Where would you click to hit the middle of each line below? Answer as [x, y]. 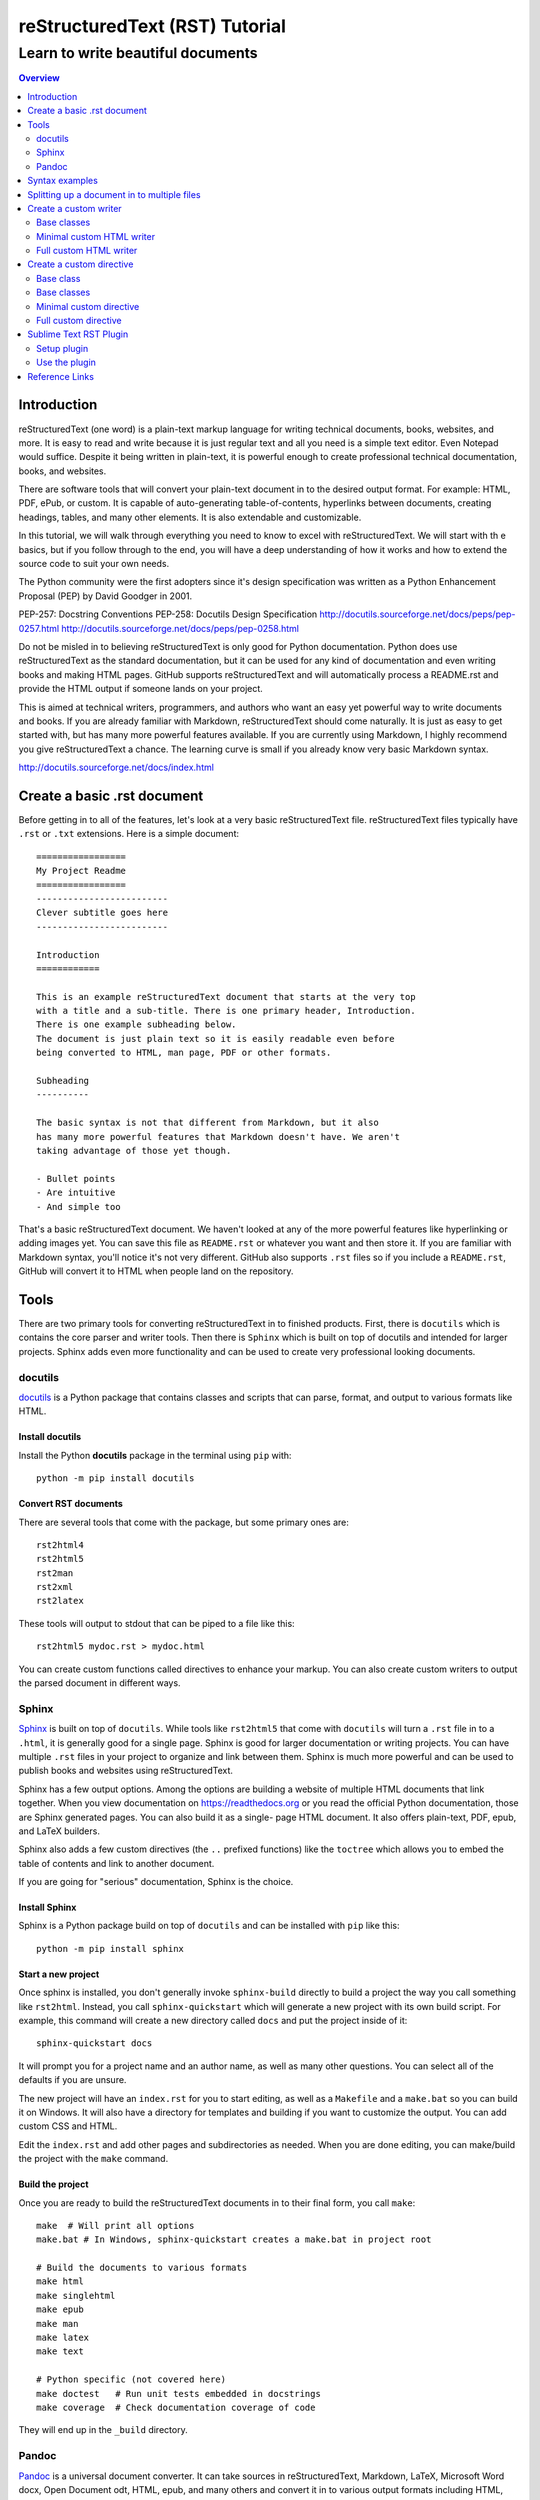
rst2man [55, 1573]
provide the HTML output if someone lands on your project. [141, 689]
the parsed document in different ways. [99, 1683]
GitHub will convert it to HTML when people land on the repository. [156, 1271]
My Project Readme [81, 871]
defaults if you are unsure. [72, 2080]
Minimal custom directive [88, 306]
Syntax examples [63, 181]
